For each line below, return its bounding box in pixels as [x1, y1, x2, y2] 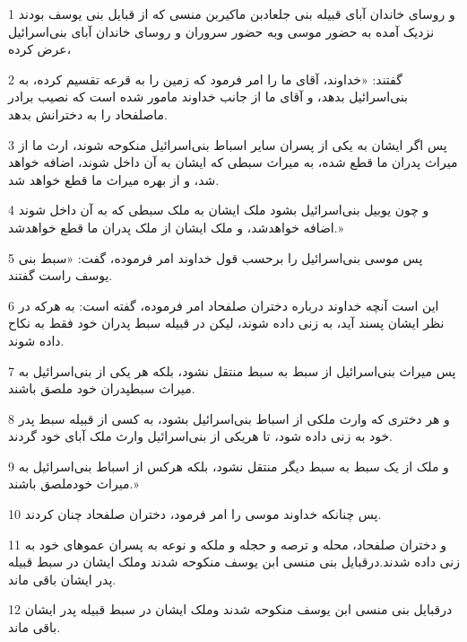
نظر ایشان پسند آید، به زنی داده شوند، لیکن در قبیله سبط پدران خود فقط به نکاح [8, 313, 445, 332]
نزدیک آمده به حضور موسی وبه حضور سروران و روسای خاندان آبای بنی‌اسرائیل [8, 22, 435, 40]
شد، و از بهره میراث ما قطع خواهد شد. [8, 170, 220, 189]
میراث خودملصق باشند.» [8, 474, 139, 493]
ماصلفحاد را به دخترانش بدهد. [8, 104, 168, 123]
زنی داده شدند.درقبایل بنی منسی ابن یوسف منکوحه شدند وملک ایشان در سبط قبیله [8, 552, 460, 571]
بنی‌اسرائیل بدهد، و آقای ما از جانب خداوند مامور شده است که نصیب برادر [8, 87, 409, 106]
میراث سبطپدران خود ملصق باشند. [8, 379, 195, 398]
